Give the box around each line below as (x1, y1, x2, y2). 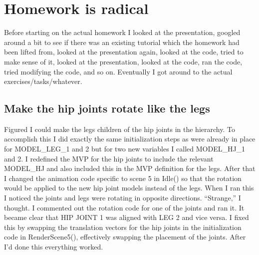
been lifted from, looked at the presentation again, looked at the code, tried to (4, 46, 244, 57)
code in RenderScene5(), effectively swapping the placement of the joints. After (4, 231, 246, 242)
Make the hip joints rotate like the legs (4, 100, 210, 116)
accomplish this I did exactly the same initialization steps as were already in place (4, 133, 256, 144)
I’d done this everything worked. (4, 241, 103, 252)
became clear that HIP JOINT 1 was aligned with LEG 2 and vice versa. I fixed (4, 212, 249, 222)
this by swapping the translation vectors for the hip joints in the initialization (4, 221, 242, 232)
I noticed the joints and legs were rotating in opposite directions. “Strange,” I (4, 192, 241, 203)
